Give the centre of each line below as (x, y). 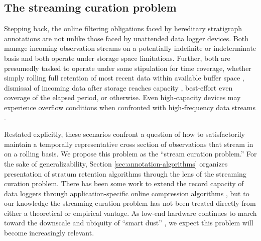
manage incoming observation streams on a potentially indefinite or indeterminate (130, 48)
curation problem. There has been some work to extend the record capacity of (124, 183)
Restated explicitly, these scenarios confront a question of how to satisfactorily (124, 134)
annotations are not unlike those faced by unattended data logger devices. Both (126, 38)
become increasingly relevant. (49, 233)
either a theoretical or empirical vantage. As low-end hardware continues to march (130, 213)
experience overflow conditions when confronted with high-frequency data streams (130, 107)
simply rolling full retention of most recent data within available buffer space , (124, 78)
